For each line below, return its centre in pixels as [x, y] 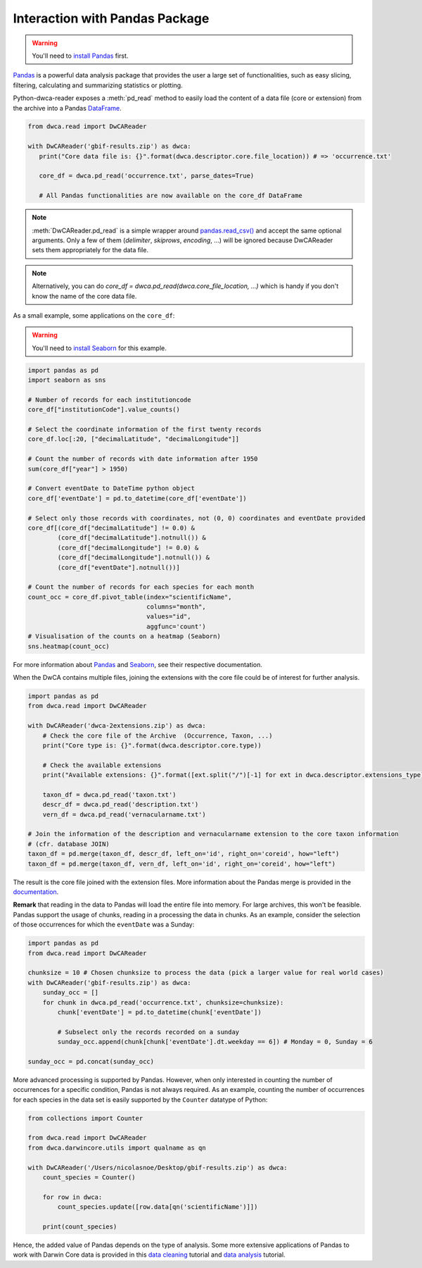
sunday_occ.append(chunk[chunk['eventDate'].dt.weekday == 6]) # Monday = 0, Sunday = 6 [215, 1042]
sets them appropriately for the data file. [90, 250]
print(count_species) [80, 1226]
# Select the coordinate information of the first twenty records [145, 429]
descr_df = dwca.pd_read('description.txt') [121, 804]
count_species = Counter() [89, 1177]
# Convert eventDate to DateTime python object [111, 489]
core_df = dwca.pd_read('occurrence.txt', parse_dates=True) [147, 176]
